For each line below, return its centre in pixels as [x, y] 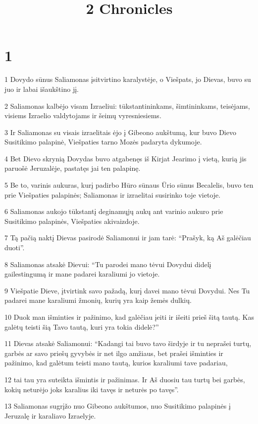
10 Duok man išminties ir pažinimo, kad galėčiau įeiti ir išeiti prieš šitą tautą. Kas [129, 317]
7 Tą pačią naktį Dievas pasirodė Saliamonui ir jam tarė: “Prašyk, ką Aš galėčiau [128, 238]
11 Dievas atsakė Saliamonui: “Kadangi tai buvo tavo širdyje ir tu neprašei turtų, [128, 343]
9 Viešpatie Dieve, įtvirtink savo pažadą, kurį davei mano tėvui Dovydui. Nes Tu [127, 290]
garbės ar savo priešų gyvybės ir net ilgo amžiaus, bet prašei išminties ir [114, 353]
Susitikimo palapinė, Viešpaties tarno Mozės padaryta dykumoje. [103, 142]
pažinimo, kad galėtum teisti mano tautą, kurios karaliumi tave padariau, [116, 363]
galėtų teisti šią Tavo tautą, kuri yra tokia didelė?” [82, 326]
